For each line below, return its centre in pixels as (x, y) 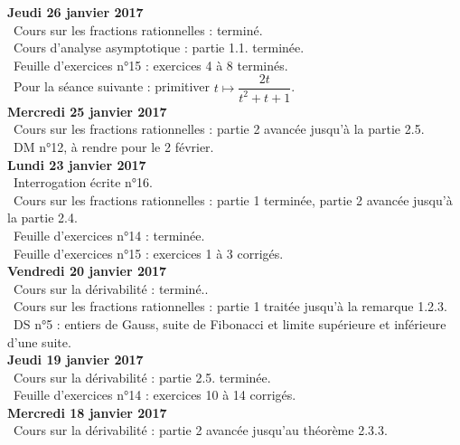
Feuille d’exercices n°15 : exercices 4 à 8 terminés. (150, 65)
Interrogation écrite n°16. (83, 182)
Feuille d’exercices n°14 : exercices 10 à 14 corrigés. (155, 395)
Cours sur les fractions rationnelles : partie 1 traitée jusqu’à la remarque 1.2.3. (230, 306)
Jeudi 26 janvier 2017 (75, 12)
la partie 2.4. (42, 218)
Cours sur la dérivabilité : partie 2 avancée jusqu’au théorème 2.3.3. (200, 430)
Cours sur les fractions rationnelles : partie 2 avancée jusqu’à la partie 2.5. (219, 129)
